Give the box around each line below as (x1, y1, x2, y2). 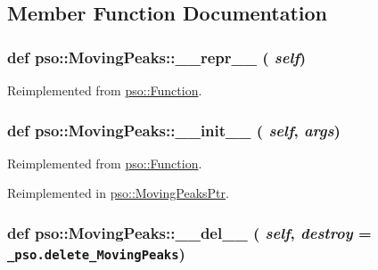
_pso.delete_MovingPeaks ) (7, 241, 185, 264)
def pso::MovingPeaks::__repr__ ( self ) (7, 45, 307, 68)
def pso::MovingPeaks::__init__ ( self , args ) (7, 119, 341, 141)
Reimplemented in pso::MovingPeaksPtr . (7, 184, 229, 202)
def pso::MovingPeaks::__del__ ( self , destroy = (7, 221, 372, 243)
